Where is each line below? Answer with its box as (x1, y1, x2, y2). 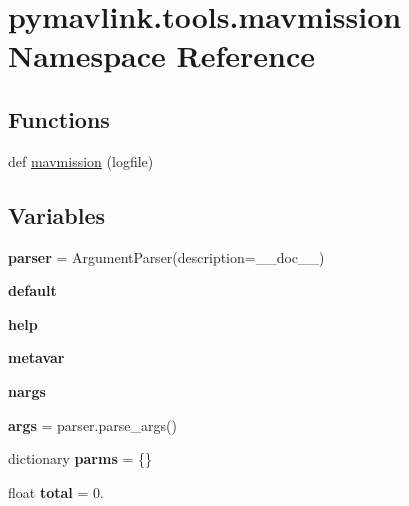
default (8, 280, 57, 301)
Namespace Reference (8, 35, 315, 76)
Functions (8, 103, 110, 134)
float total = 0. (8, 481, 104, 502)
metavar (8, 347, 65, 368)
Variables (8, 199, 106, 230)
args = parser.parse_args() (8, 414, 177, 435)
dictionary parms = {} (8, 448, 152, 469)
